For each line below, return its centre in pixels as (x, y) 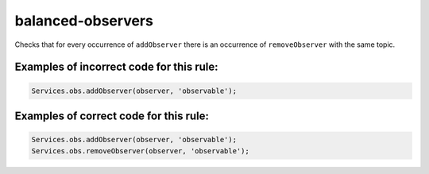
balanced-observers (84, 21)
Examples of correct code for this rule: (112, 116)
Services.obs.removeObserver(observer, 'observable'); (140, 151)
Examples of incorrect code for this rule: (116, 67)
